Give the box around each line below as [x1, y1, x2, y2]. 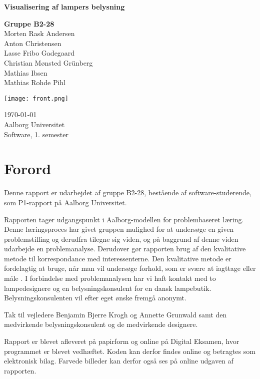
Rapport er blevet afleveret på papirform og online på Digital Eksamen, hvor [4, 336, 239, 346]
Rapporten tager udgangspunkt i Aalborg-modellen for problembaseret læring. [4, 214, 244, 224]
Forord [4, 158, 51, 179]
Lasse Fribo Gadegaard [4, 48, 75, 58]
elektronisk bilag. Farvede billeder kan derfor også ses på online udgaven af [4, 355, 233, 366]
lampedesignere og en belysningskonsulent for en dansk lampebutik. [4, 282, 211, 293]
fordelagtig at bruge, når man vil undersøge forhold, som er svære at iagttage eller [4, 263, 256, 273]
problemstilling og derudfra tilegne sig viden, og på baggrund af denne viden [4, 233, 238, 244]
